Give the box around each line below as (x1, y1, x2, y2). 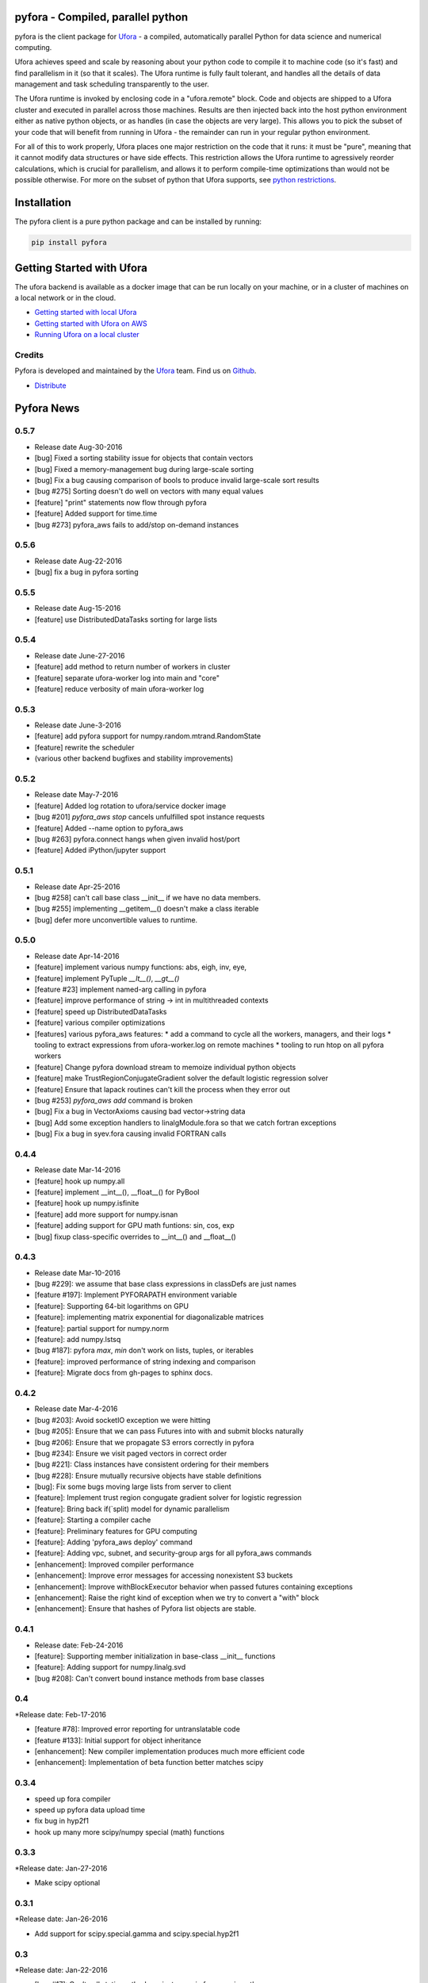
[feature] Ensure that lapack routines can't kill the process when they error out (34, 1084, 291, 1094)
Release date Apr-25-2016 (34, 881, 120, 892)
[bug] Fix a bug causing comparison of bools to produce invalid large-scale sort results (34, 476, 320, 485)
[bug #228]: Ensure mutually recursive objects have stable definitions (34, 1471, 262, 1480)
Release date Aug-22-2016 (34, 556, 123, 566)
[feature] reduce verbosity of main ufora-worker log (34, 684, 204, 693)
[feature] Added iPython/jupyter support (34, 846, 166, 855)
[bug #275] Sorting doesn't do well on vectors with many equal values (34, 486, 264, 496)
